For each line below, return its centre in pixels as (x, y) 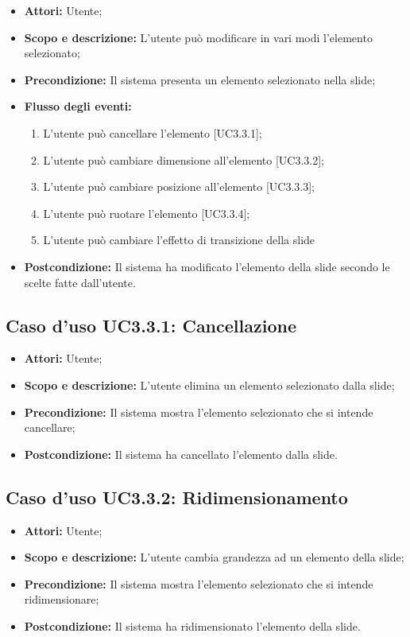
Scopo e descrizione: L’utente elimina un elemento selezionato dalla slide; (209, 385)
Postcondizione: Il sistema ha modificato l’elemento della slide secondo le (207, 266)
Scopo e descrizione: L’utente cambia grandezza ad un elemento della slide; (214, 557)
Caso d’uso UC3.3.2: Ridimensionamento (177, 497)
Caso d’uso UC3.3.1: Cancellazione (151, 325)
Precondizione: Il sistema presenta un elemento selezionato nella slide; (200, 79)
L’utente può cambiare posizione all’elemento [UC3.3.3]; (179, 186)
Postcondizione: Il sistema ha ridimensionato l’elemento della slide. (192, 625)
